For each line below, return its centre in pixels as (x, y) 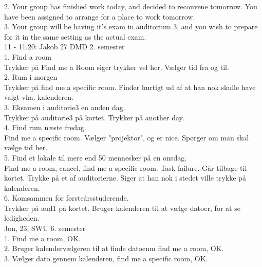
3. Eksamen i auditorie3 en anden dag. (65, 107)
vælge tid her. (26, 147)
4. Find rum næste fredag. (45, 127)
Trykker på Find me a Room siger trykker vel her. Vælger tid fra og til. (117, 67)
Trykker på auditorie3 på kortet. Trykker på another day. (94, 117)
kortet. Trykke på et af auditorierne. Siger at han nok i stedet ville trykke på (125, 178)
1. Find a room (28, 56)
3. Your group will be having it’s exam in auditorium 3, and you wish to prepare (131, 26)
